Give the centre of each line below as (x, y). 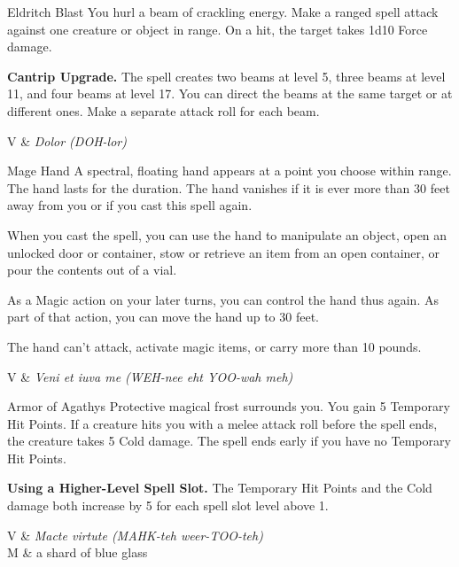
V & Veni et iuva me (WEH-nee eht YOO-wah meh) (150, 376)
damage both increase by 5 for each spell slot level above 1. (168, 505)
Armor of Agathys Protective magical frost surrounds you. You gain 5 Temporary (229, 406)
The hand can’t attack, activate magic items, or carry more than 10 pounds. (214, 346)
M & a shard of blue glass (78, 552)
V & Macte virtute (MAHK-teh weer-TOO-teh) (135, 535)
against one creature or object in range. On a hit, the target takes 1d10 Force (218, 29)
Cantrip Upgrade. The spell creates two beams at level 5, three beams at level (226, 76)
